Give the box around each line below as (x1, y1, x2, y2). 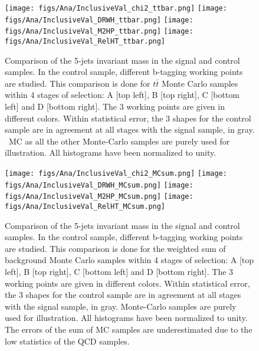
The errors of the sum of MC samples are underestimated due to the (5, 323, 253, 335)
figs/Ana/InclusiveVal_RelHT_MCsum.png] (5, 202, 166, 211)
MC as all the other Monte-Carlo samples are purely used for (8, 135, 230, 147)
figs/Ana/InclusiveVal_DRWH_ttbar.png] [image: (5, 15, 194, 24)
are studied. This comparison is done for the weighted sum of (5, 242, 226, 254)
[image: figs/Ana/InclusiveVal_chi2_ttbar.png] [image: (5, 4, 227, 12)
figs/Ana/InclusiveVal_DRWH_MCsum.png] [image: (5, 181, 194, 189)
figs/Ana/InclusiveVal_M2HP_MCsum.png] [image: (5, 192, 194, 201)
